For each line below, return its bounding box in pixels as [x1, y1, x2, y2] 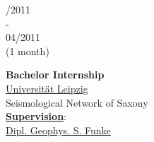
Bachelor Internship [6, 67, 105, 82]
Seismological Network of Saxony [6, 95, 148, 110]
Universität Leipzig [6, 81, 88, 95]
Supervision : [6, 109, 66, 124]
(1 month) [6, 43, 49, 58]
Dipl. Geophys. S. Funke [6, 122, 111, 137]
